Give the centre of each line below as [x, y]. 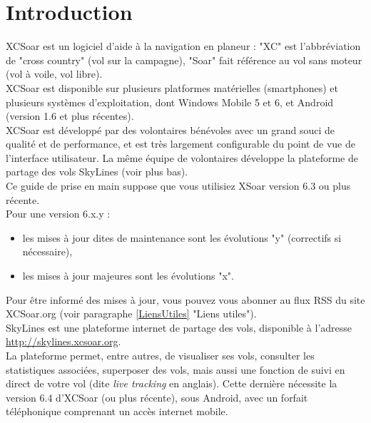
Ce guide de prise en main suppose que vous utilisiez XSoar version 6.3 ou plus [178, 186]
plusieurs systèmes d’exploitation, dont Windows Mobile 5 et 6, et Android [170, 102]
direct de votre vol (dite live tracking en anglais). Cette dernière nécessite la [172, 383]
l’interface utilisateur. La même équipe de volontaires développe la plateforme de [182, 157]
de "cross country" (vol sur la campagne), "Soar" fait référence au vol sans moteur [184, 60]
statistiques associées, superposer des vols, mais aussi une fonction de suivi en [176, 369]
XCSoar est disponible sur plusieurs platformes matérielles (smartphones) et [172, 87]
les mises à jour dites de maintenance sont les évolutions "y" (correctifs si [182, 237]
